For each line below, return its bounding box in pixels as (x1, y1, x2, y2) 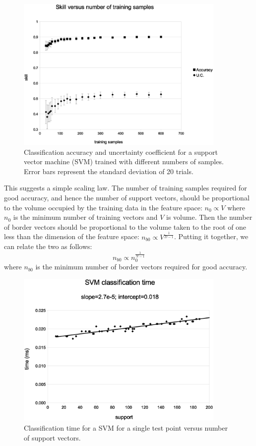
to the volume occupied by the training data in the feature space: (4, 202, 202, 212)
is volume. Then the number (166, 212, 253, 222)
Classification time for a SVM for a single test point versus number (24, 422, 228, 433)
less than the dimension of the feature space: (4, 231, 139, 242)
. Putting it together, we (174, 231, 249, 242)
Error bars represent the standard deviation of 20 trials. (24, 166, 193, 176)
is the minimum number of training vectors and (13, 212, 158, 222)
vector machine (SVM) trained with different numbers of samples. (24, 156, 224, 167)
